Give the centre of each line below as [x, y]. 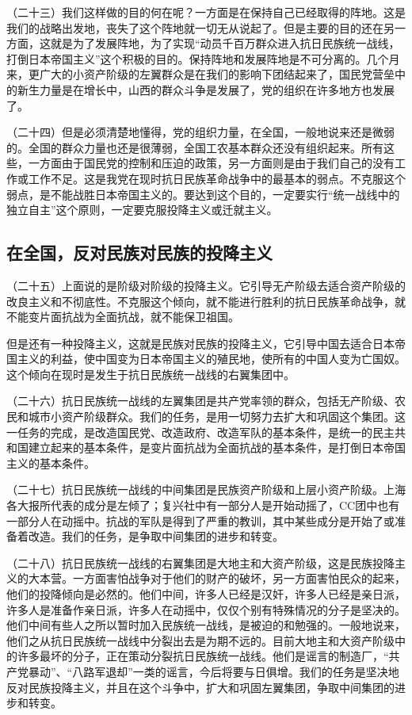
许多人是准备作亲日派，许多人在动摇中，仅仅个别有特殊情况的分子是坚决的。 [206, 609]
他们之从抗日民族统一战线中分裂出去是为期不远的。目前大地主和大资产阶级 [200, 640]
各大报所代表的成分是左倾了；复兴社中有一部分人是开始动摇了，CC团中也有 [203, 505]
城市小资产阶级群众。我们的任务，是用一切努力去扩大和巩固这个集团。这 [217, 417]
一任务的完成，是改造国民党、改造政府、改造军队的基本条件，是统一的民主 [200, 432]
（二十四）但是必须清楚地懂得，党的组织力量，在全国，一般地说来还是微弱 [200, 132]
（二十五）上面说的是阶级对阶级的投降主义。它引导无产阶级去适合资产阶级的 [206, 285]
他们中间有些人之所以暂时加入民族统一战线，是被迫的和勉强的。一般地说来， [206, 625]
